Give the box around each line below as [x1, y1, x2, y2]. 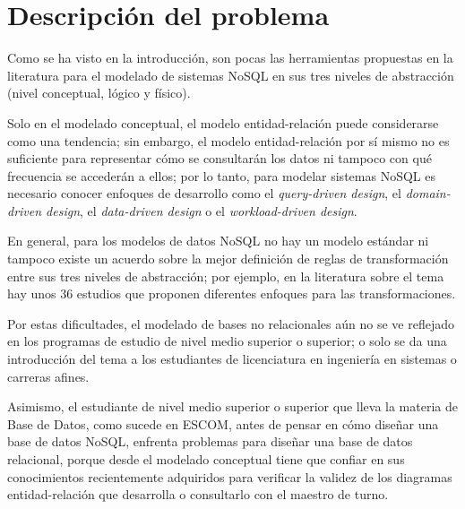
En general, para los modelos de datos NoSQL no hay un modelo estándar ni [7, 231, 429, 250]
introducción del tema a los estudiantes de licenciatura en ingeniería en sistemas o [7, 349, 457, 368]
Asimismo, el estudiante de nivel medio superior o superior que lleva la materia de [7, 397, 458, 416]
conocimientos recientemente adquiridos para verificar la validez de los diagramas [7, 467, 452, 486]
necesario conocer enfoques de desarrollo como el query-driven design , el [7, 184, 401, 203]
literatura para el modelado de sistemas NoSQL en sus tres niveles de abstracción [7, 65, 454, 84]
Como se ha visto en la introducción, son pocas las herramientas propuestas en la [7, 48, 453, 67]
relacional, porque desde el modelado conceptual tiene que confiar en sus [7, 450, 405, 468]
